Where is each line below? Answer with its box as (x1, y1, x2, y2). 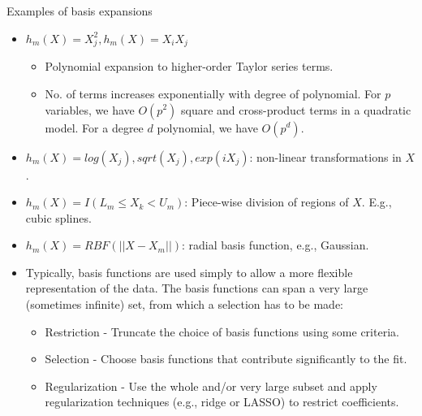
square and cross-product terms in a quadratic (180, 101, 411, 118)
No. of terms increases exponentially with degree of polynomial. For (45, 84, 381, 102)
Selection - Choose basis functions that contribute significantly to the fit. (45, 350, 407, 367)
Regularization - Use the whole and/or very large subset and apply (45, 377, 377, 394)
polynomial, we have (157, 119, 258, 136)
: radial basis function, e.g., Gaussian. (182, 236, 369, 253)
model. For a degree (45, 119, 144, 136)
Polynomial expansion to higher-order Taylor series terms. (45, 58, 334, 75)
